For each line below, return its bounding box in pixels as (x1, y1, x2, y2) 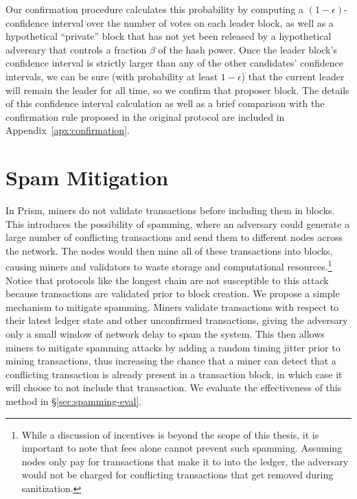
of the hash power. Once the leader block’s (158, 42, 337, 56)
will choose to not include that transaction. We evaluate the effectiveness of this (5, 380, 342, 395)
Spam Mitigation (5, 163, 169, 192)
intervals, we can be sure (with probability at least (5, 69, 218, 83)
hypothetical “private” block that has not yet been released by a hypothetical (5, 29, 332, 43)
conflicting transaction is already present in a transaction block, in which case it (5, 367, 343, 381)
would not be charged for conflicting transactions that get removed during (21, 467, 334, 482)
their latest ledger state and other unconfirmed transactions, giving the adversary (5, 313, 348, 327)
